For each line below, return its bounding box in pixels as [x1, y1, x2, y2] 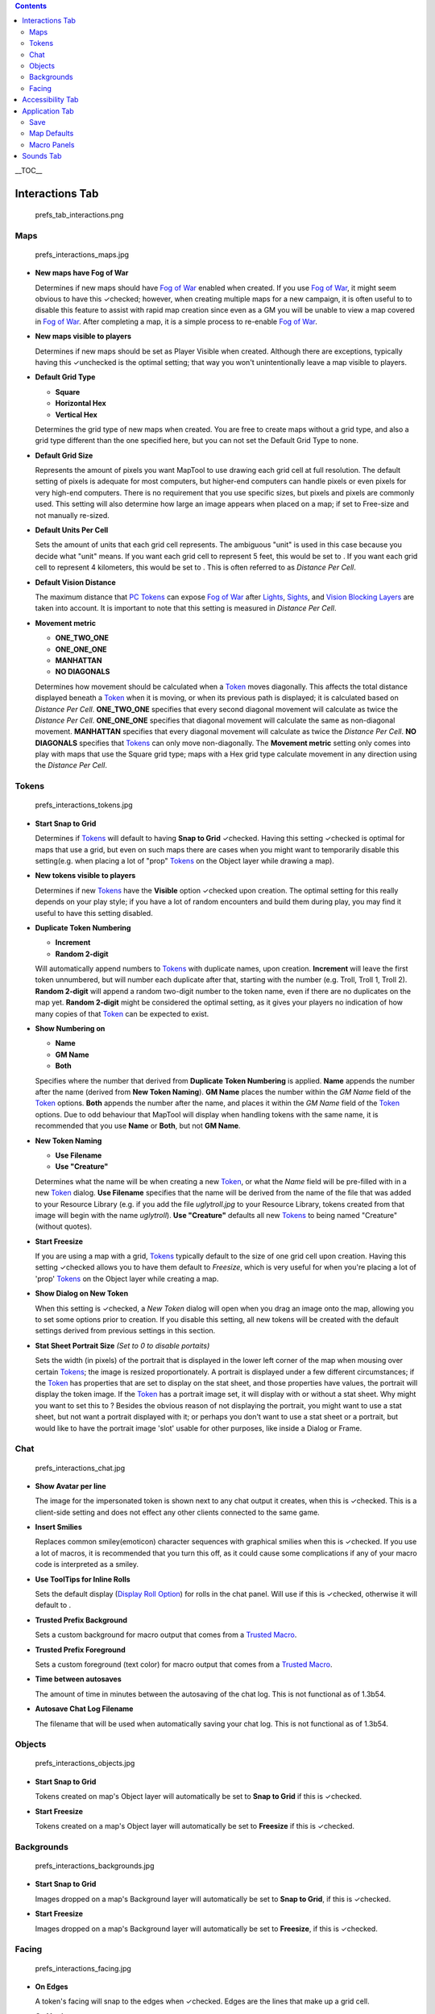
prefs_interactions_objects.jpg [35, 1759, 135, 1768]
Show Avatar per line [35, 1481, 106, 1490]
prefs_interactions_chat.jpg [35, 1463, 125, 1473]
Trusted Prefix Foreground [35, 1644, 126, 1655]
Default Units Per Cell [35, 525, 109, 535]
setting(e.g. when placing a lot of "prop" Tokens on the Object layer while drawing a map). [35, 856, 334, 865]
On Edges [35, 1982, 68, 1991]
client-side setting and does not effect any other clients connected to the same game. [35, 1507, 320, 1517]
